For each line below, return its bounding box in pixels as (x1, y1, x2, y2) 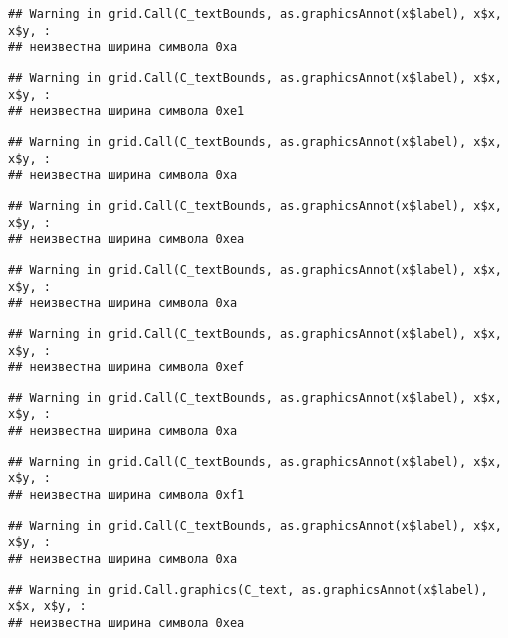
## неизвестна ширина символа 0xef (8, 360, 245, 375)
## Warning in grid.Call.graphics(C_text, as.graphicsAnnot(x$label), (8, 582, 488, 597)
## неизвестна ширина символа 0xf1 (8, 488, 245, 503)
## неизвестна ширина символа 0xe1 (8, 104, 245, 119)
